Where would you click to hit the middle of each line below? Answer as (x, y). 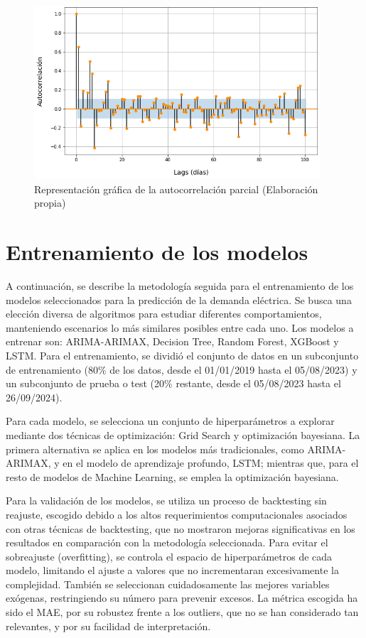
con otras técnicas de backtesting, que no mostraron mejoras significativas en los (181, 528)
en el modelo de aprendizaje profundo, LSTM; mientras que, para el (211, 463)
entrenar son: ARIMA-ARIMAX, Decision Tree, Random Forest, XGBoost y (172, 341)
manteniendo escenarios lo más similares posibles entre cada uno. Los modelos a (180, 327)
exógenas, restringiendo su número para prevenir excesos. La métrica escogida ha (182, 598)
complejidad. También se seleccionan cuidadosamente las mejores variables (168, 584)
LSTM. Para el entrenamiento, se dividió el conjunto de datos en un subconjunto (182, 355)
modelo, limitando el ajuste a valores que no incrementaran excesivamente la (172, 570)
